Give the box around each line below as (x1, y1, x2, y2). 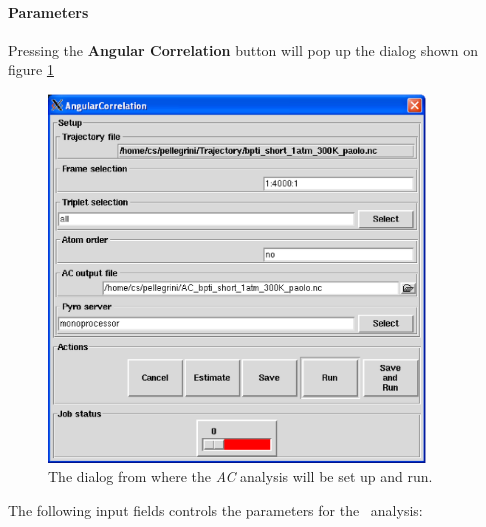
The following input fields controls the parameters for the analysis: (8, 499, 423, 520)
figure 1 (8, 59, 54, 80)
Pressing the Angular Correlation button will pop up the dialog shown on (8, 39, 478, 60)
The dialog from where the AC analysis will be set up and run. (48, 466, 433, 487)
